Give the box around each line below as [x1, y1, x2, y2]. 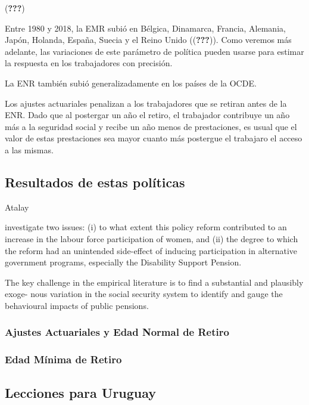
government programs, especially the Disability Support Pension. [5, 256, 242, 268]
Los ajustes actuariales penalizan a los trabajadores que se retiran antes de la [5, 97, 287, 109]
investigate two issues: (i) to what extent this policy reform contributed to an [5, 221, 287, 233]
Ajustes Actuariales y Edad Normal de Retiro [5, 324, 229, 339]
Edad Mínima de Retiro [5, 352, 122, 367]
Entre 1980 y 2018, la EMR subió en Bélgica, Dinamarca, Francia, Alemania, [5, 21, 286, 34]
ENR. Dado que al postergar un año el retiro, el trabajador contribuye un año [5, 109, 290, 121]
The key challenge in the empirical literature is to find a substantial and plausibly [5, 276, 304, 288]
